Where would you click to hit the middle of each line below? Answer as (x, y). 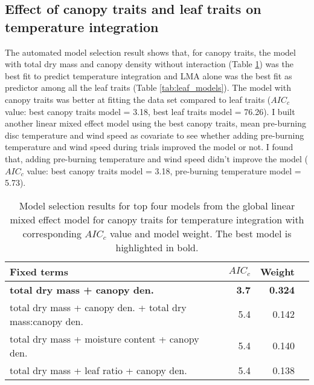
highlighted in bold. (157, 247)
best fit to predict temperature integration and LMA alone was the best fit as (149, 75)
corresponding (52, 233)
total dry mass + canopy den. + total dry (98, 307)
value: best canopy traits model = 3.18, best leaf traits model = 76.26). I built (150, 111)
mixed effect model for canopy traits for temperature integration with (157, 219)
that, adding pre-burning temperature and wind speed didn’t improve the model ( (157, 158)
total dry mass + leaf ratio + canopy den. (98, 370)
